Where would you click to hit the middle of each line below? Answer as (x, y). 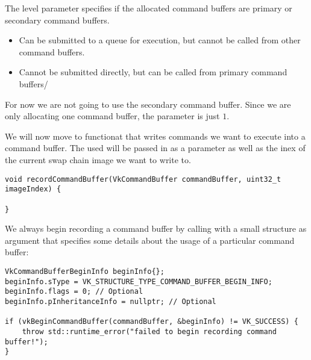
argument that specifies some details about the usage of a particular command (150, 240)
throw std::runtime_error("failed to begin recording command (149, 331)
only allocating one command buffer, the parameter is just (112, 116)
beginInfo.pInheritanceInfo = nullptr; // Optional (111, 301)
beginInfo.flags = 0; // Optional (74, 292)
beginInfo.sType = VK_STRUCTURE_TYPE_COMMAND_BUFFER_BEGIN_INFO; (139, 281)
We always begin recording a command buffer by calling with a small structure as (156, 228)
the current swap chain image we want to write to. (98, 159)
